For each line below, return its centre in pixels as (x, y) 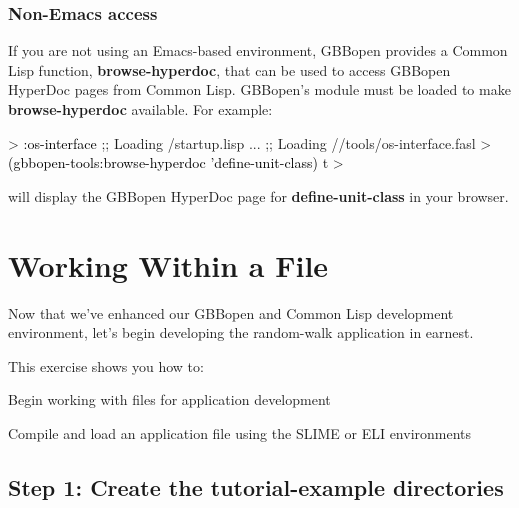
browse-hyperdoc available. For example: (140, 109)
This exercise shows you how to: (106, 365)
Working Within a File (168, 264)
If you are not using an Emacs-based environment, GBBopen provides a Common (258, 50)
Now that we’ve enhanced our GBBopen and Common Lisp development (231, 312)
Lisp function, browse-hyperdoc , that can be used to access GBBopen (229, 69)
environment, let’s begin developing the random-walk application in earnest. (241, 332)
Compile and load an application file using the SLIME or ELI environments (240, 432)
